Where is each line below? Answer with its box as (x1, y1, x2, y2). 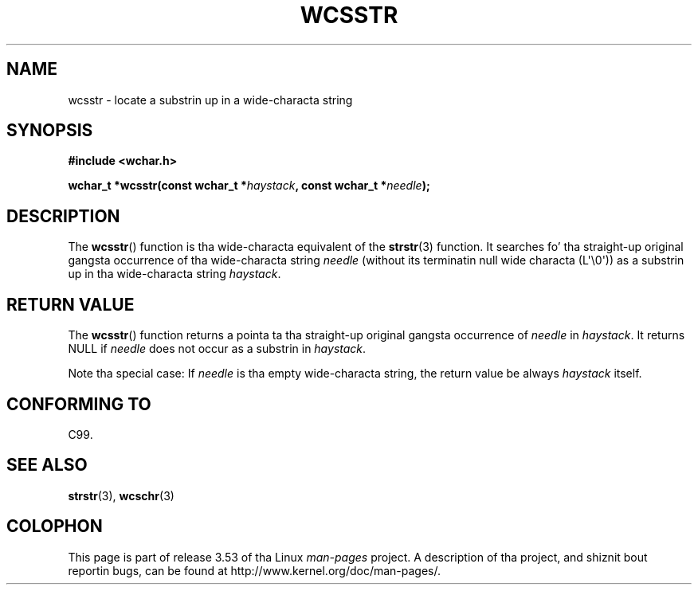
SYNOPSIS (6, 120, 93, 141)
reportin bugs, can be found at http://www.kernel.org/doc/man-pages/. (68, 563, 441, 577)
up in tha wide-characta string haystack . (68, 267, 281, 281)
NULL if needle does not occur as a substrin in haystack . (68, 342, 367, 356)
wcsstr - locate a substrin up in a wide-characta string (68, 92, 353, 107)
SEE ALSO (6, 455, 88, 476)
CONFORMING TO (6, 393, 151, 414)
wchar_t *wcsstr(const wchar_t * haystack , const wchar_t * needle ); (68, 178, 430, 193)
